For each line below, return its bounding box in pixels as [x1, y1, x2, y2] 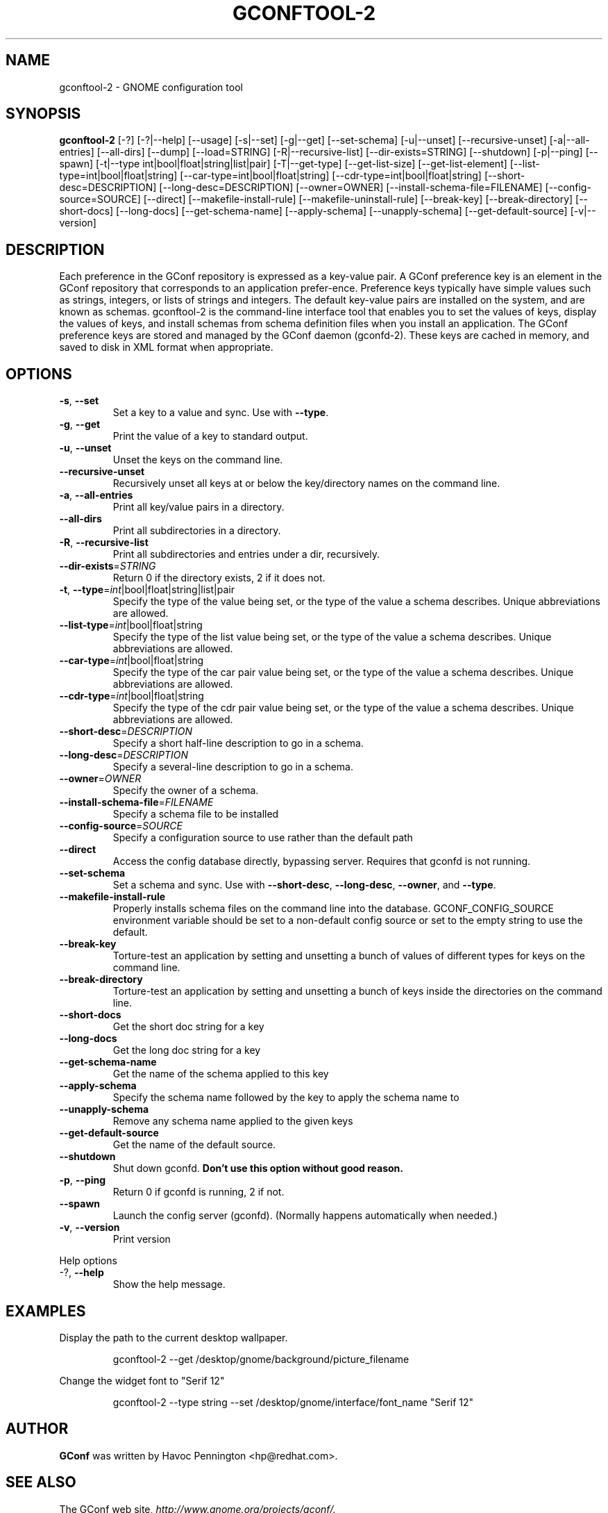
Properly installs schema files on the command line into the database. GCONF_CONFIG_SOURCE [112, 902, 555, 915]
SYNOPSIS [6, 105, 81, 123]
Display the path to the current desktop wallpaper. [59, 1331, 288, 1343]
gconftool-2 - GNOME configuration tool [59, 81, 243, 93]
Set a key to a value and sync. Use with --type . [112, 406, 329, 419]
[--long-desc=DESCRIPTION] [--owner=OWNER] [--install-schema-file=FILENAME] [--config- [159, 181, 591, 194]
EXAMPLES [6, 1302, 86, 1320]
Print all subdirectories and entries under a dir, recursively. [112, 548, 380, 561]
